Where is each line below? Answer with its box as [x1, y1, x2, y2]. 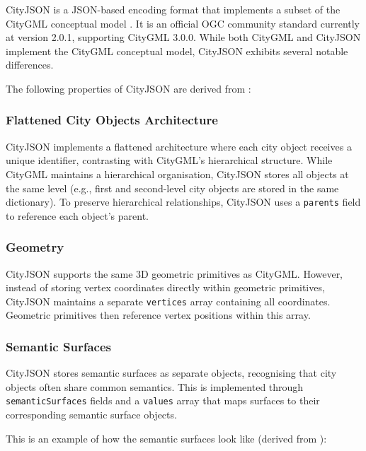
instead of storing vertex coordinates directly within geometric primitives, [6, 280, 325, 295]
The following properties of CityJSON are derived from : [6, 81, 251, 95]
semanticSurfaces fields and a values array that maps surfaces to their [6, 393, 320, 408]
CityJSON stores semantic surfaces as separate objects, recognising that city [6, 365, 337, 380]
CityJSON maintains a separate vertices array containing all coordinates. [6, 293, 331, 308]
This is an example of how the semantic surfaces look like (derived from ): [6, 430, 327, 445]
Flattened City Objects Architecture [6, 111, 218, 129]
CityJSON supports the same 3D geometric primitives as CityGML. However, [6, 266, 343, 281]
